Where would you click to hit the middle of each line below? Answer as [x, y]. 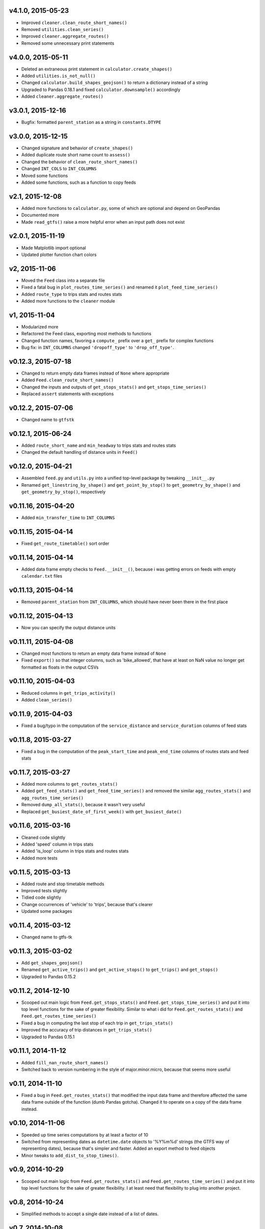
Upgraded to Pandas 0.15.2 [49, 976]
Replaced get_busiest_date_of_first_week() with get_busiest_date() [102, 812]
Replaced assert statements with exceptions [67, 394]
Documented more [40, 215]
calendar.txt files [42, 576]
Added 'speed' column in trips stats [57, 844]
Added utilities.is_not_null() [58, 76]
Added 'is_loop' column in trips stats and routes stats [75, 851]
